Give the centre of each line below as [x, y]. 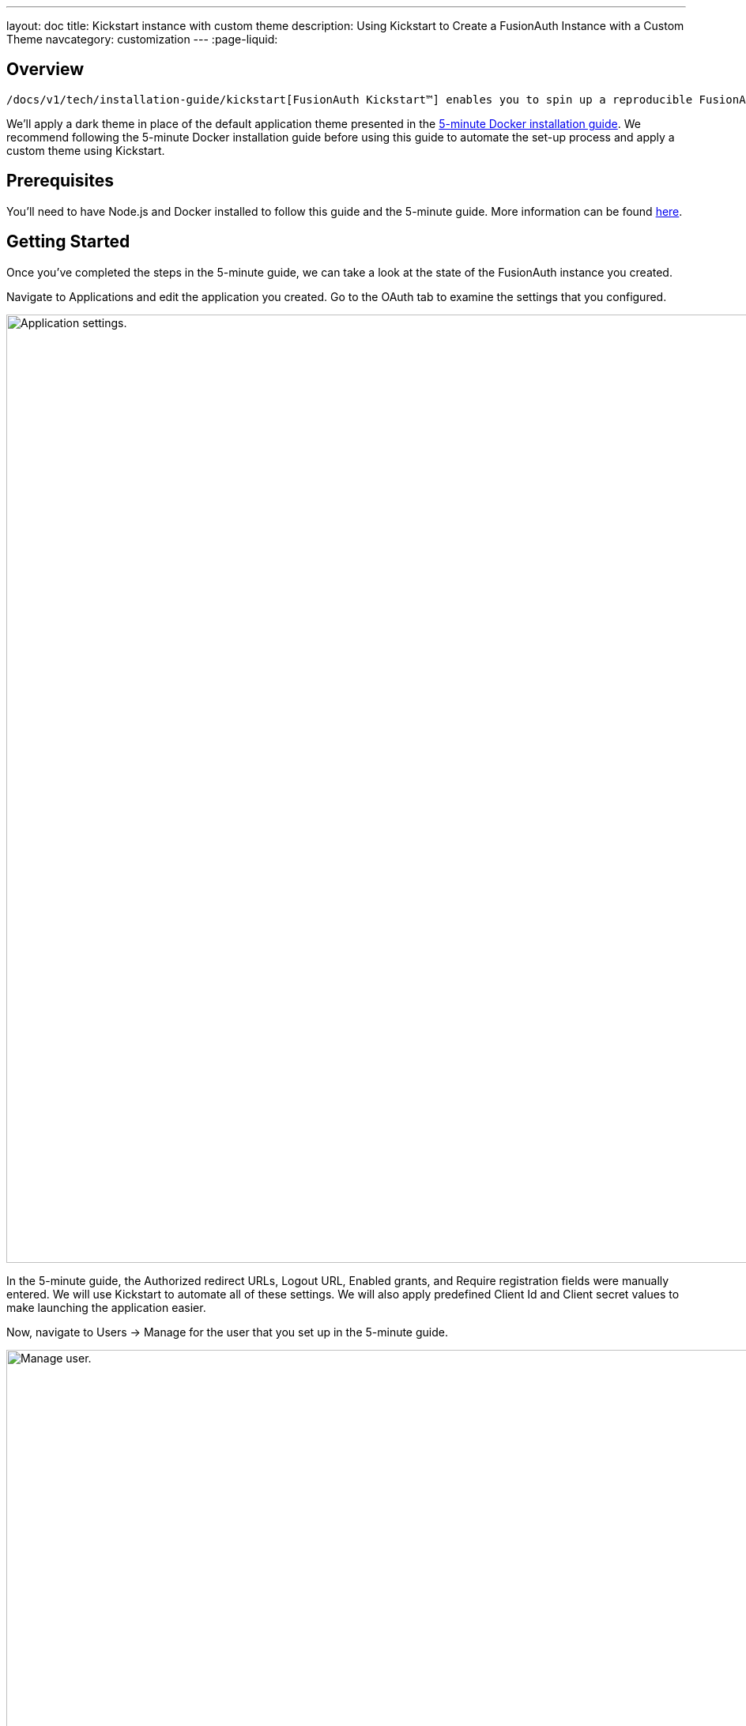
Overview [45, 70]
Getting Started [68, 242]
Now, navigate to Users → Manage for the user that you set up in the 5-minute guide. [227, 1332]
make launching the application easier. [106, 1307]
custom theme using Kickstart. [86, 150]
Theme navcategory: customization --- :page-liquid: [142, 39]
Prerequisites [60, 181]
